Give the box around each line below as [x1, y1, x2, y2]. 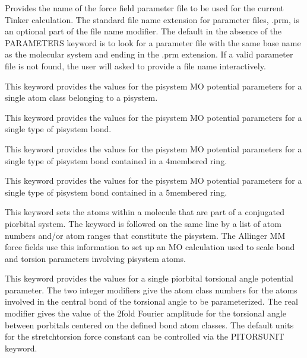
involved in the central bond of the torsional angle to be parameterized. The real [5, 295, 298, 308]
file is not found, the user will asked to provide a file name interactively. [5, 59, 266, 72]
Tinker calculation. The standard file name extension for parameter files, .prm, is [5, 13, 299, 25]
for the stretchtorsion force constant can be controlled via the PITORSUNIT [5, 330, 284, 343]
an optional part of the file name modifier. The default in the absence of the [5, 25, 282, 37]
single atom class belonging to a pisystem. [5, 91, 158, 104]
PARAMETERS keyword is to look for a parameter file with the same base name [5, 36, 301, 49]
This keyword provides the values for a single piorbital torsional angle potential [5, 272, 293, 285]
